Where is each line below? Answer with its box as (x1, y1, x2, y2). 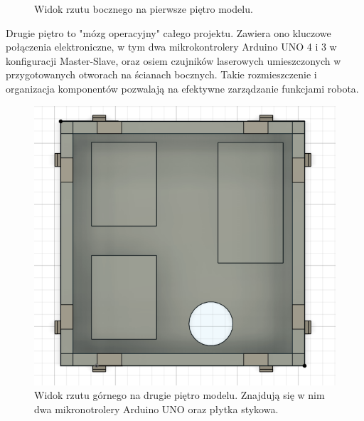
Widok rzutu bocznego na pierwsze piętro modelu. (34, 1, 253, 16)
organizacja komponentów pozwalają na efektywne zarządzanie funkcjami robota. (6, 80, 359, 95)
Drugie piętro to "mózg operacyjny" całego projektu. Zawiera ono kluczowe (6, 25, 331, 40)
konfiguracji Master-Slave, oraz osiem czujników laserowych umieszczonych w (6, 53, 341, 68)
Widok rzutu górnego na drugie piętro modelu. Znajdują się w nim (34, 388, 325, 402)
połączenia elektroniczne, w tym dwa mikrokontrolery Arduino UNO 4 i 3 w (6, 39, 337, 54)
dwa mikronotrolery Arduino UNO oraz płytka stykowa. (34, 401, 279, 416)
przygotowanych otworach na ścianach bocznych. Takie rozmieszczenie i (6, 67, 317, 82)
